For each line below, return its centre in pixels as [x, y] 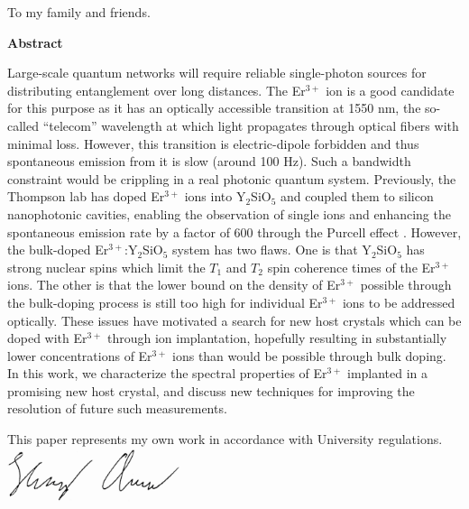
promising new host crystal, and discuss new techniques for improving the [211, 390]
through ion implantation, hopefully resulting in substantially [277, 338]
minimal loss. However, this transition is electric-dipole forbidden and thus [213, 143]
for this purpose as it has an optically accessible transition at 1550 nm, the [214, 108]
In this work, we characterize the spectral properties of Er [167, 373]
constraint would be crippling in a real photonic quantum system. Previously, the [232, 178]
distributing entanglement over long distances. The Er [156, 90]
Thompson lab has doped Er [86, 196]
